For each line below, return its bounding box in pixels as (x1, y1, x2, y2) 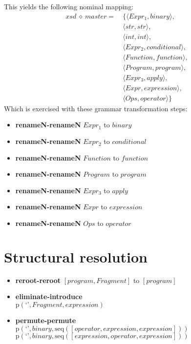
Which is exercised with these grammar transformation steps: (4, 103, 188, 113)
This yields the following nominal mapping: (4, 1, 134, 11)
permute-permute (15, 315, 76, 325)
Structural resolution (4, 246, 148, 266)
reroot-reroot (15, 275, 61, 285)
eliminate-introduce (15, 291, 83, 302)
